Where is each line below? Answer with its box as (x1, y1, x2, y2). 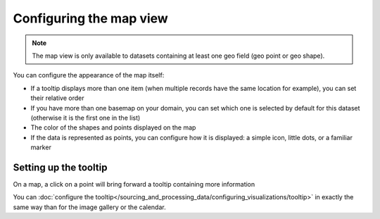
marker (30, 143, 52, 151)
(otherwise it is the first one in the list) (30, 113, 141, 122)
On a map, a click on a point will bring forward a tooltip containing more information (13, 180, 255, 188)
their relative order (30, 94, 84, 102)
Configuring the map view (13, 11, 168, 26)
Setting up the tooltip (13, 161, 108, 173)
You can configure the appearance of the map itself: (13, 71, 165, 80)
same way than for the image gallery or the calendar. (13, 203, 166, 211)
